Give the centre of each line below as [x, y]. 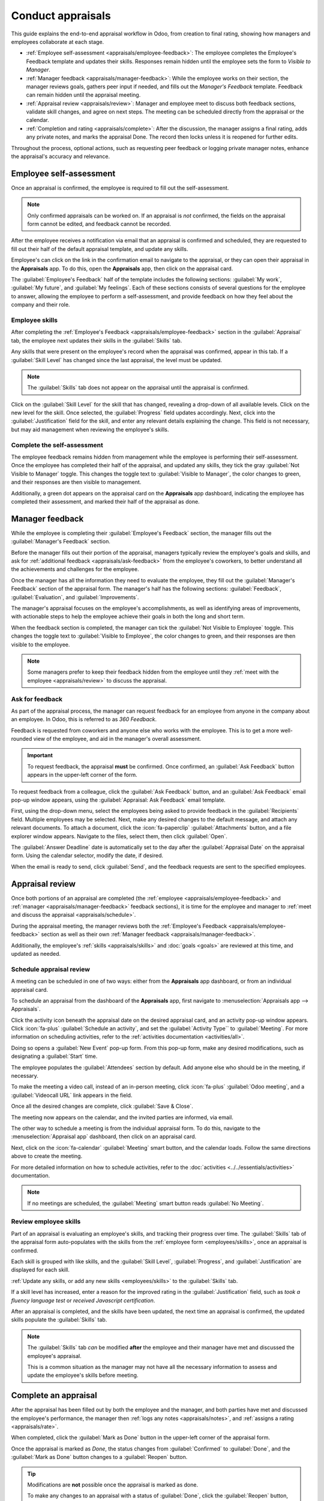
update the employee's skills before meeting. [83, 1376]
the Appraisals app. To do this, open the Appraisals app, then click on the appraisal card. [122, 268]
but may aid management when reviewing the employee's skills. [90, 429]
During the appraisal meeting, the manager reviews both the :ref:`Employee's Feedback [119, 926]
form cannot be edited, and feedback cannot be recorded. [99, 224]
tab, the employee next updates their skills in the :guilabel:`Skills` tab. [97, 340]
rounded [22, 739]
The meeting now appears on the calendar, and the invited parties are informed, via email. [122, 1117]
